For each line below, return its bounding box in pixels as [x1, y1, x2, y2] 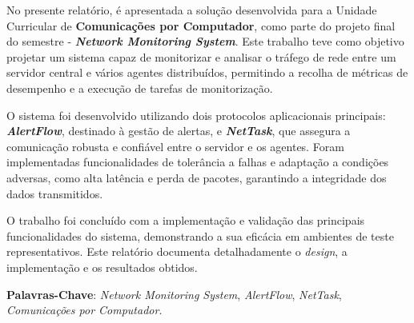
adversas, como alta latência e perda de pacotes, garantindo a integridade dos [6, 169, 387, 185]
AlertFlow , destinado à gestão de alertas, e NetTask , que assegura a [6, 122, 351, 139]
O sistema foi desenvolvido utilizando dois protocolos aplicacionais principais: [6, 106, 386, 123]
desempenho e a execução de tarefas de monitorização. [6, 79, 273, 96]
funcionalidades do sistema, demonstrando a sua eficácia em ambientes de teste [6, 227, 394, 244]
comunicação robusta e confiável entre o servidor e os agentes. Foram [6, 138, 344, 154]
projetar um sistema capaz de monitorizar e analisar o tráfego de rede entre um [6, 48, 396, 65]
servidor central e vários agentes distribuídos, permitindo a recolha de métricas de [6, 64, 408, 81]
